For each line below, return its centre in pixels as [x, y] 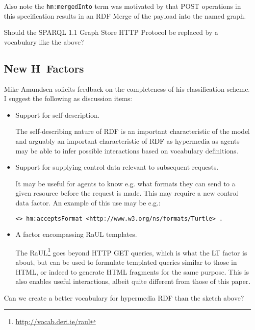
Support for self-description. [57, 114]
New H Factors [44, 68]
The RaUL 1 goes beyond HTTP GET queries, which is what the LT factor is [131, 252]
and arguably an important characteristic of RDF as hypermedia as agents [127, 141]
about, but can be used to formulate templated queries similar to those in [126, 262]
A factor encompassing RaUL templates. [76, 234]
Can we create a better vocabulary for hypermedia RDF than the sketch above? [124, 297]
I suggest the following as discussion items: [68, 98]
